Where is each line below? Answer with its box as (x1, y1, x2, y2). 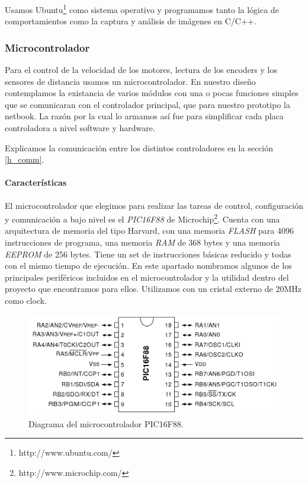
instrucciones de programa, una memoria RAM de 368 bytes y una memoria (5, 236, 280, 249)
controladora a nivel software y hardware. (5, 122, 155, 134)
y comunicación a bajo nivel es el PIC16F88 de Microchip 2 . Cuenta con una (5, 211, 280, 225)
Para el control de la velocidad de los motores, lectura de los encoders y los (5, 63, 277, 76)
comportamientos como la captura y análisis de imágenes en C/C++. (5, 15, 256, 27)
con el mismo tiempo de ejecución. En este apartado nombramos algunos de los (5, 259, 292, 272)
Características (5, 176, 67, 189)
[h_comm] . (5, 153, 44, 166)
